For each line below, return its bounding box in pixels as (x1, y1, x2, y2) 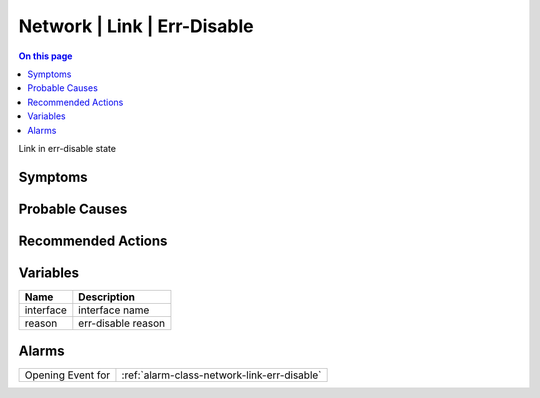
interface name (78, 303, 150, 317)
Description (78, 290, 135, 304)
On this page (18, 50, 73, 62)
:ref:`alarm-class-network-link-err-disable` (121, 368, 322, 382)
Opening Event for (24, 368, 111, 382)
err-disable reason (78, 316, 166, 330)
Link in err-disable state (18, 142, 117, 154)
